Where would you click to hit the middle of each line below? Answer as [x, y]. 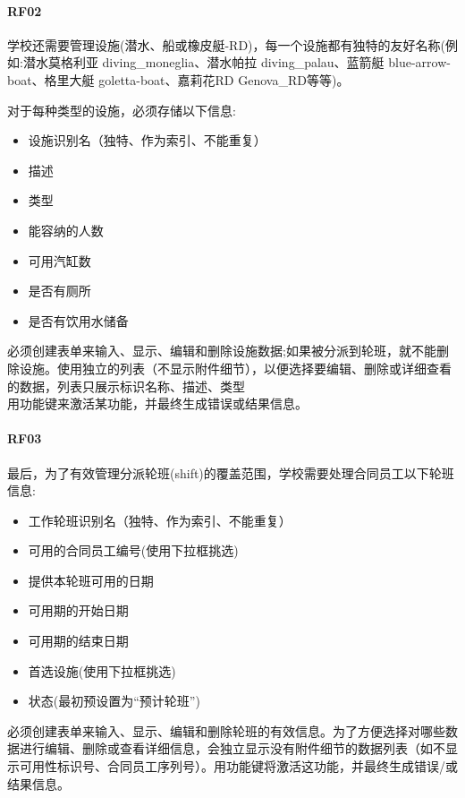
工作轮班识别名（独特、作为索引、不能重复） [160, 520]
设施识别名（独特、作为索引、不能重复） [147, 140]
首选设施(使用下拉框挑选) [102, 670]
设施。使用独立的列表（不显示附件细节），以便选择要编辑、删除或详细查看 [235, 368]
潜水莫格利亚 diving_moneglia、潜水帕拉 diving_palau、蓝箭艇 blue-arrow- [237, 62]
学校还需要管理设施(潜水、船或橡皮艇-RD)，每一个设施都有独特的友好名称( [226, 44]
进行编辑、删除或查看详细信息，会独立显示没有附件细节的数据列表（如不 [232, 748]
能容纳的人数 [66, 230]
